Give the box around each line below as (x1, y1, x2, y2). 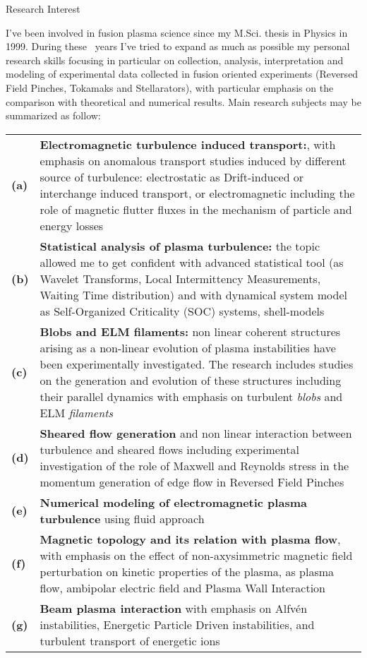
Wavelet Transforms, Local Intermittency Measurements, (40, 270, 321, 287)
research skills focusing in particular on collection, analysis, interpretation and (6, 52, 344, 67)
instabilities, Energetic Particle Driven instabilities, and (40, 616, 315, 633)
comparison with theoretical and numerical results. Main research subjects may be (6, 94, 361, 109)
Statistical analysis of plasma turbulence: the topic (40, 237, 320, 254)
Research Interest (6, 1, 80, 16)
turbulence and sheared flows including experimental (40, 441, 299, 457)
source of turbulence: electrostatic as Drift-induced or (40, 168, 304, 185)
